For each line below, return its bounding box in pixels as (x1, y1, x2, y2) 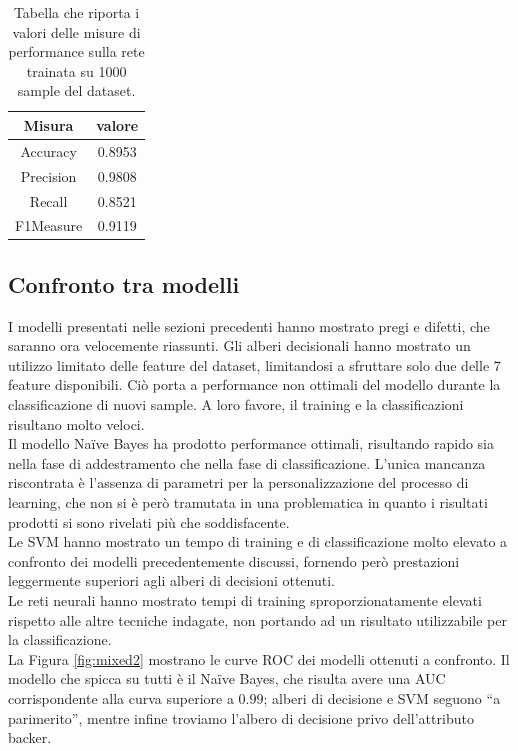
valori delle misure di (12, 21, 141, 42)
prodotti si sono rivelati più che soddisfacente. (8, 511, 290, 532)
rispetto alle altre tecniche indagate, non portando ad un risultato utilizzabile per (8, 609, 507, 630)
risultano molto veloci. (8, 413, 145, 434)
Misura (23, 114, 74, 135)
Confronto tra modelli (8, 268, 240, 299)
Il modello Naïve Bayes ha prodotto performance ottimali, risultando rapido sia (8, 433, 494, 454)
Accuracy (20, 140, 77, 161)
